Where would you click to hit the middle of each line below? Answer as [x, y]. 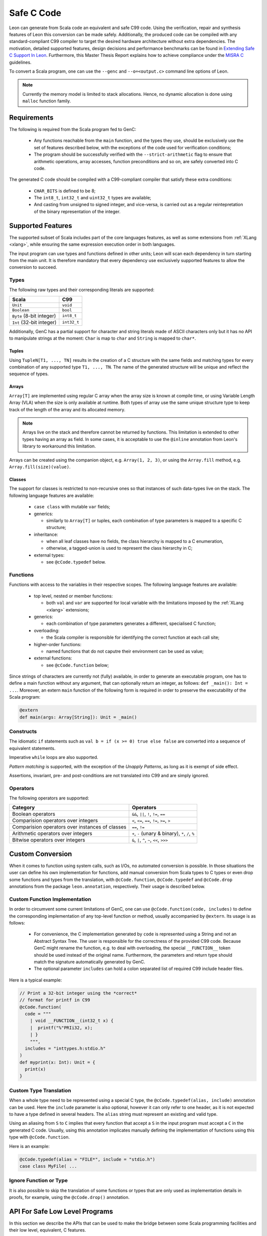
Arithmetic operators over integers [52, 834]
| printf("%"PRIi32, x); [61, 1028]
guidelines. [20, 62]
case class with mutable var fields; [72, 507]
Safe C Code [35, 13]
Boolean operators [34, 814]
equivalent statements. [32, 748]
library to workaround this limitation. [59, 446]
